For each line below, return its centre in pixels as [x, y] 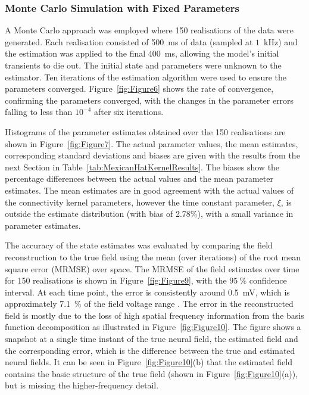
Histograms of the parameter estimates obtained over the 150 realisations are [145, 131]
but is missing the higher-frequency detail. [82, 385]
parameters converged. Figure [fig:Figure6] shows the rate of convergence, [139, 88]
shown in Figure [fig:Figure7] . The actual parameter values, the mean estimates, [152, 143]
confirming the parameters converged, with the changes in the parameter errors [149, 100]
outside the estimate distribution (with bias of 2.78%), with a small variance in [149, 214]
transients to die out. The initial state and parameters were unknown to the [143, 65]
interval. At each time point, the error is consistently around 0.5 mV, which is [147, 292]
